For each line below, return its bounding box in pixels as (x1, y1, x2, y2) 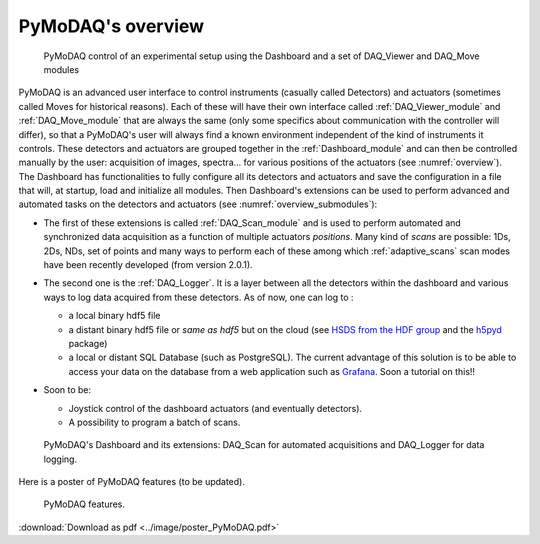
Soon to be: (43, 384, 92, 396)
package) (68, 337, 108, 349)
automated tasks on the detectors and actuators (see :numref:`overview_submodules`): (18, 198, 378, 210)
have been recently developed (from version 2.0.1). (43, 259, 254, 271)
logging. (43, 453, 78, 465)
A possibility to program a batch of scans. (68, 416, 241, 428)
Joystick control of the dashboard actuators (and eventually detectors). (68, 402, 363, 414)
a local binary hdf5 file (68, 310, 161, 322)
